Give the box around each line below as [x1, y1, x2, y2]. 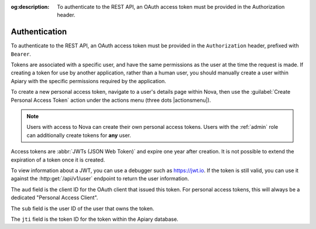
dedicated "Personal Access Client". [11, 194, 98, 201]
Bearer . [11, 50, 32, 57]
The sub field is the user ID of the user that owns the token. [11, 205, 154, 212]
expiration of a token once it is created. [11, 156, 105, 163]
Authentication [11, 27, 67, 37]
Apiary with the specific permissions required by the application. [11, 77, 167, 84]
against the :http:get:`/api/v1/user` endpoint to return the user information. [11, 175, 190, 182]
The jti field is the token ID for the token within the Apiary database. [11, 216, 178, 223]
